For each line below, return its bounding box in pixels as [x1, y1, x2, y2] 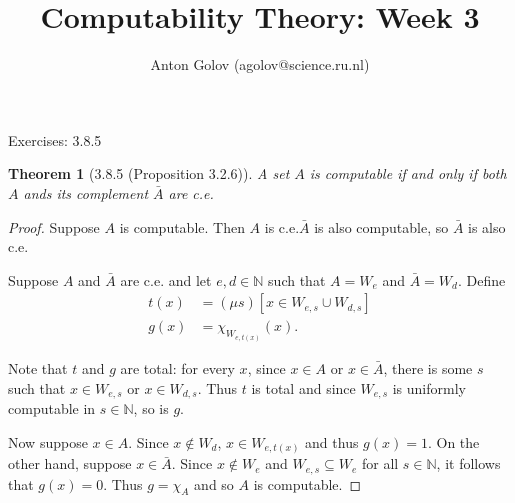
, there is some [383, 358, 473, 379]
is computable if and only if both [309, 163, 507, 184]
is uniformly [392, 377, 466, 398]
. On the [427, 431, 480, 452]
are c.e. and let [120, 269, 212, 290]
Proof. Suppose [8, 216, 100, 237]
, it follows [436, 453, 501, 474]
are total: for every [120, 358, 235, 379]
